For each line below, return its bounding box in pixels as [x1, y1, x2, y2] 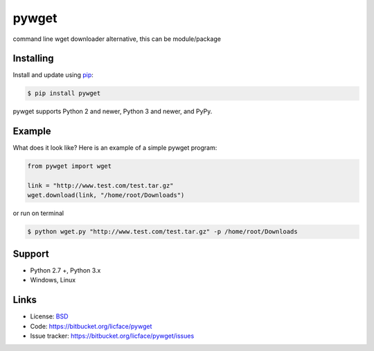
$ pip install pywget [27, 89, 101, 97]
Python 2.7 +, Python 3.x [30, 266, 101, 274]
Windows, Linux [30, 276, 76, 284]
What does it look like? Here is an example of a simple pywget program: [12, 144, 217, 152]
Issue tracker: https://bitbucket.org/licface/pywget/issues [30, 332, 195, 340]
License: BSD [30, 312, 69, 320]
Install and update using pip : [12, 71, 93, 79]
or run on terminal [12, 209, 64, 218]
